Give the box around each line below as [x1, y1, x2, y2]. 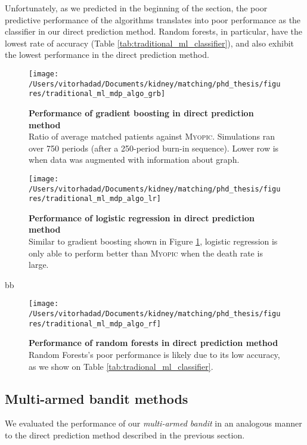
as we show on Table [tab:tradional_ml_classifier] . [29, 360, 213, 372]
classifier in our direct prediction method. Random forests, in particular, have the [5, 25, 302, 38]
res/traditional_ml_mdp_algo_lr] [29, 194, 161, 203]
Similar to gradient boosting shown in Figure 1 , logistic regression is [29, 235, 278, 248]
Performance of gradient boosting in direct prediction [29, 106, 254, 119]
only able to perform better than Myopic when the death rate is [29, 246, 263, 259]
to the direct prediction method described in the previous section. [5, 428, 245, 441]
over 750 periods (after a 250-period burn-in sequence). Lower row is [29, 141, 279, 154]
